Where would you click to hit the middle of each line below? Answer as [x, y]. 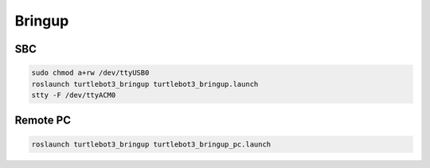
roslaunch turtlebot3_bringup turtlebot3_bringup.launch [145, 84]
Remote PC [43, 121]
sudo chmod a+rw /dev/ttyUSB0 [90, 73]
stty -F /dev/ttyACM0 [74, 95]
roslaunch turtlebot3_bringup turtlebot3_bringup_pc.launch [151, 144]
